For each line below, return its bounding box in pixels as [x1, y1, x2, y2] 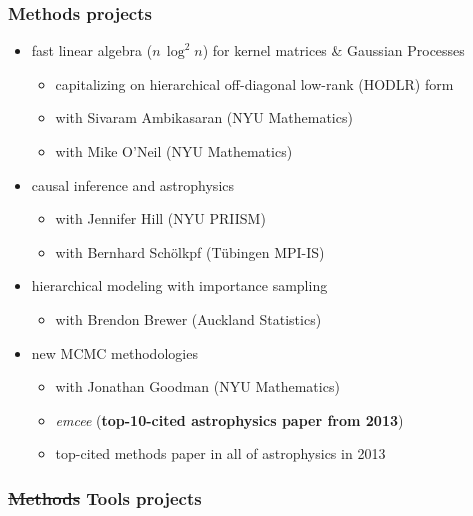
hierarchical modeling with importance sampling [31, 275, 328, 296]
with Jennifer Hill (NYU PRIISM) [55, 208, 266, 229]
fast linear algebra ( [31, 40, 153, 61]
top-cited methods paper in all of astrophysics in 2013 [55, 443, 386, 464]
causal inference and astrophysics [31, 174, 235, 195]
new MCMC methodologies [31, 342, 198, 363]
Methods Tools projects [8, 485, 202, 510]
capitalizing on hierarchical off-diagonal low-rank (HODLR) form [55, 73, 454, 94]
